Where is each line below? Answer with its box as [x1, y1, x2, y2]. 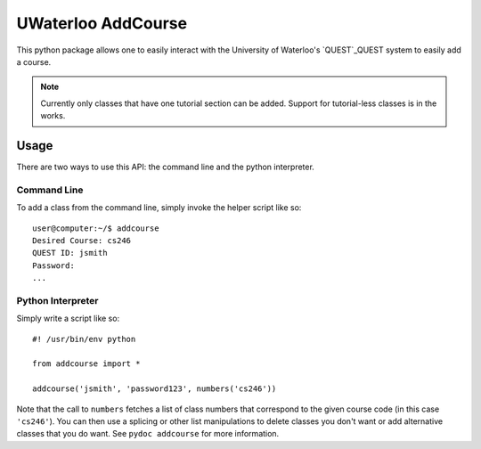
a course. [16, 56, 52, 67]
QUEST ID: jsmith [32, 248, 108, 258]
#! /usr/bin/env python [32, 334, 136, 344]
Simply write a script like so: [16, 313, 120, 324]
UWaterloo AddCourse [16, 13, 187, 33]
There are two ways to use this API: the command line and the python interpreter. [16, 161, 315, 173]
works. [40, 110, 66, 121]
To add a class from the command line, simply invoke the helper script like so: [16, 202, 302, 213]
